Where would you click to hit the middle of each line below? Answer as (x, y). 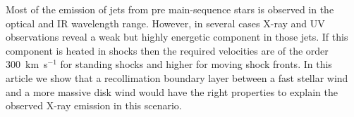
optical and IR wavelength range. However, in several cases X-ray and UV (165, 23)
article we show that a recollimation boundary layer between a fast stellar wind (177, 77)
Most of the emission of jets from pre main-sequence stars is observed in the (170, 9)
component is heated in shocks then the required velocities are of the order (167, 50)
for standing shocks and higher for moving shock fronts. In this (196, 64)
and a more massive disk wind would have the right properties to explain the (172, 91)
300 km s (27, 64)
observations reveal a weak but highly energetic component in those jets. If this (177, 37)
